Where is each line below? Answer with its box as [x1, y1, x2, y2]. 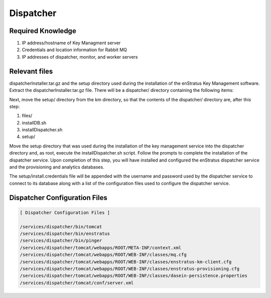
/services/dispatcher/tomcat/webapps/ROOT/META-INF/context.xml [20, 245, 182, 250]
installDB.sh [22, 119, 47, 125]
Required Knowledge [9, 27, 76, 35]
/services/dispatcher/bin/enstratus [20, 231, 110, 236]
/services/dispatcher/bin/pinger [20, 238, 102, 243]
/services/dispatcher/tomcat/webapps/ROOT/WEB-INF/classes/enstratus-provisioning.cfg [20, 266, 240, 271]
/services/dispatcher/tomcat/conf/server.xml [20, 280, 134, 285]
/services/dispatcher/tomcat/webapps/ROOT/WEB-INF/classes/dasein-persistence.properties [20, 273, 248, 278]
